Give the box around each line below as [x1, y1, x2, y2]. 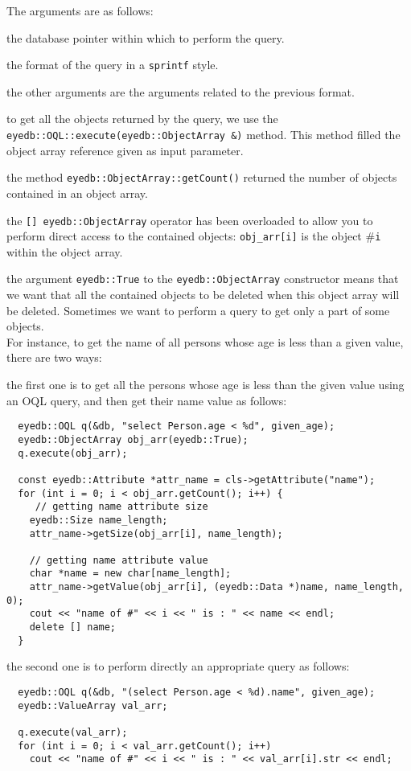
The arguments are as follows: [6, 2, 154, 18]
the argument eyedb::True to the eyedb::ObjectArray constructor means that [6, 270, 399, 287]
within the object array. [6, 243, 123, 260]
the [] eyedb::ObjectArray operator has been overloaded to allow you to [6, 211, 373, 228]
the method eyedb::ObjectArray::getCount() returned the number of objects [6, 169, 397, 186]
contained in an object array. [6, 184, 148, 201]
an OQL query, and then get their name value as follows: [6, 392, 287, 408]
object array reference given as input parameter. [6, 141, 244, 158]
